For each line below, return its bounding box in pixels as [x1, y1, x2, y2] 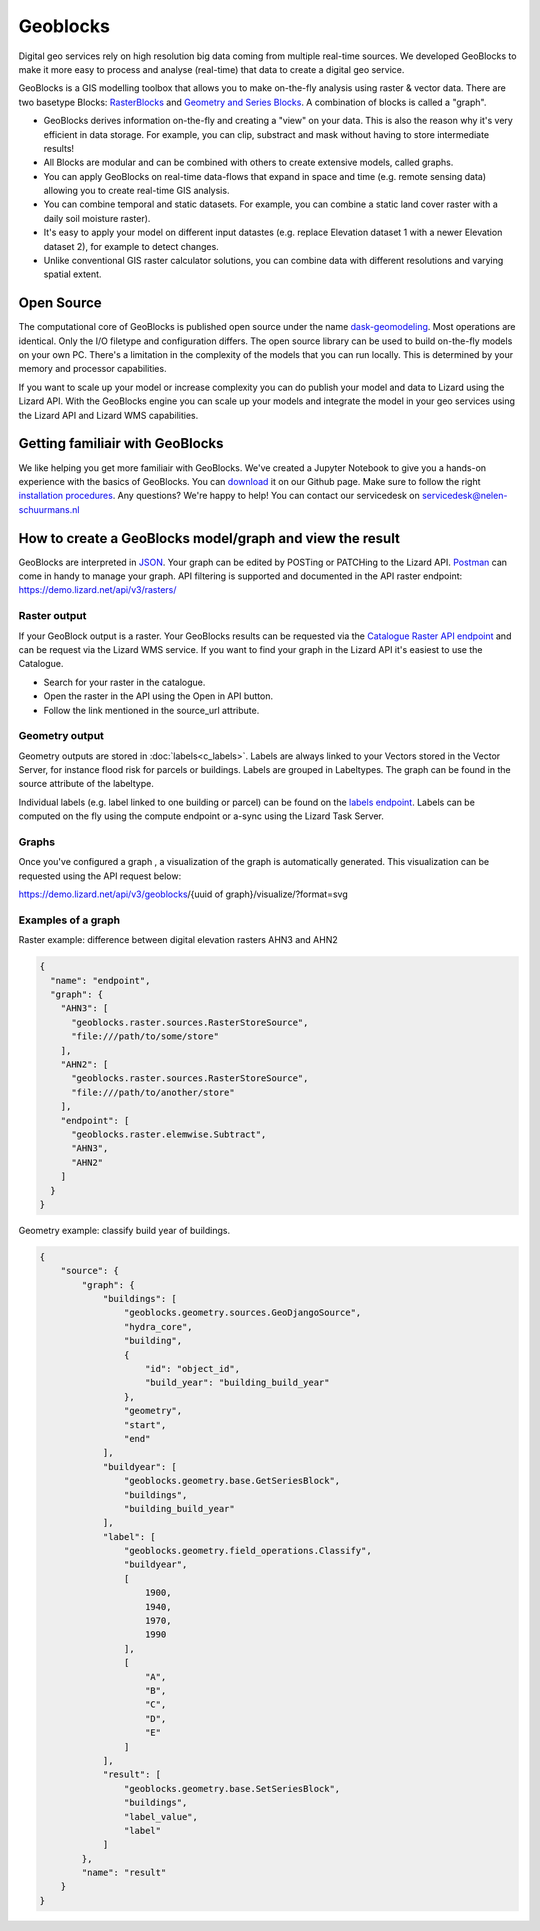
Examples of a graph [18, 913, 120, 927]
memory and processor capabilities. [18, 363, 167, 375]
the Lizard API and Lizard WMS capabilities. [18, 409, 199, 421]
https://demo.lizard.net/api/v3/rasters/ [18, 584, 177, 596]
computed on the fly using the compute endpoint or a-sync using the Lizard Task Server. [18, 810, 384, 822]
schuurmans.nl [18, 503, 80, 515]
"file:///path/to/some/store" [71, 1031, 220, 1042]
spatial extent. [43, 268, 102, 280]
